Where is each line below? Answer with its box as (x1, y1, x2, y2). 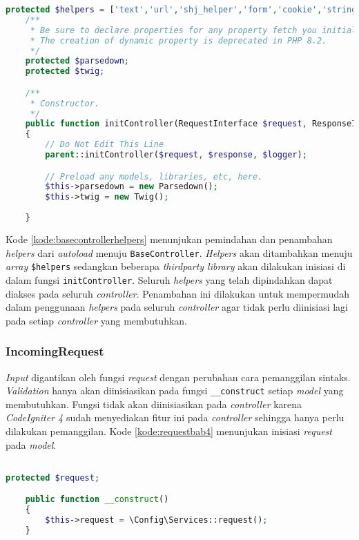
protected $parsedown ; (25, 56, 130, 66)
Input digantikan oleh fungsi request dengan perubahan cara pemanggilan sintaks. (6, 369, 351, 384)
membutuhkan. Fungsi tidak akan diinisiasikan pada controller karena (6, 396, 302, 411)
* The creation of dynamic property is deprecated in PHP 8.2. (30, 35, 327, 46)
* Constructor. (30, 98, 100, 108)
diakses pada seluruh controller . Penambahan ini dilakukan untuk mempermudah (6, 286, 349, 300)
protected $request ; (6, 472, 100, 483)
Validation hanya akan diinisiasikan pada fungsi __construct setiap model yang (6, 383, 344, 398)
